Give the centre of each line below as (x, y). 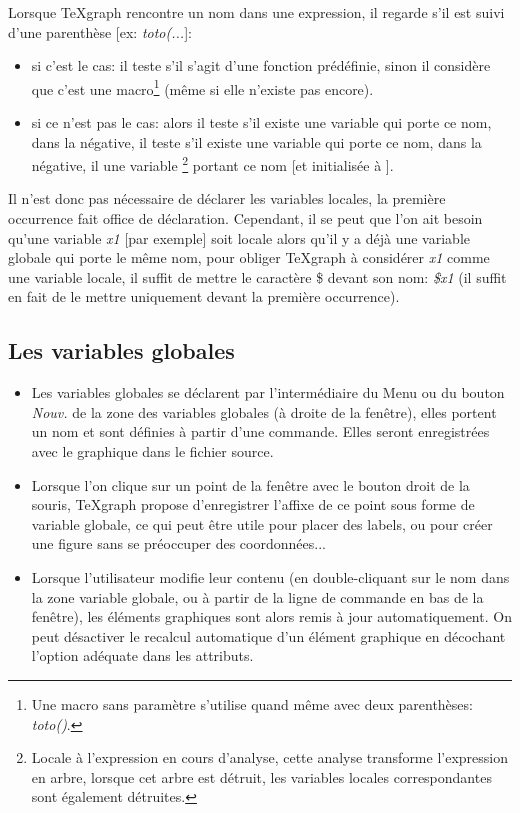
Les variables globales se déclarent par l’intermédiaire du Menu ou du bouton (268, 392)
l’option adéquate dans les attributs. (142, 655)
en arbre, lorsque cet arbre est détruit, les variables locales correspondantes (261, 776)
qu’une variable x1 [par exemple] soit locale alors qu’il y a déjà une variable (239, 237)
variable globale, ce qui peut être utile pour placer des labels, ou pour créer (262, 523)
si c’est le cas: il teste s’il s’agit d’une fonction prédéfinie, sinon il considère (261, 65)
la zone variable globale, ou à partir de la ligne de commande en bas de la (257, 596)
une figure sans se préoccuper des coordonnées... (178, 543)
